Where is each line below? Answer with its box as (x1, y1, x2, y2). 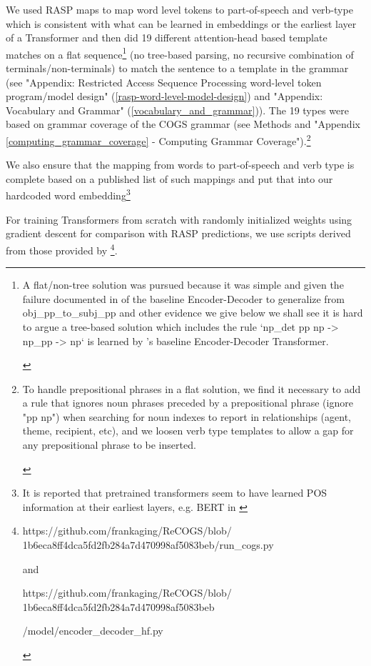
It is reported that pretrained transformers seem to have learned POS (22, 485, 327, 500)
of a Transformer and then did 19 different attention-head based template (6, 30, 327, 45)
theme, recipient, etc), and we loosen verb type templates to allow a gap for (22, 423, 354, 438)
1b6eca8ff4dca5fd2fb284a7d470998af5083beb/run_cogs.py (22, 537, 274, 552)
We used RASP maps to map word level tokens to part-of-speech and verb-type (6, 2, 353, 16)
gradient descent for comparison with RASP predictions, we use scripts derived (6, 226, 351, 241)
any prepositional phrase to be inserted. (22, 437, 196, 452)
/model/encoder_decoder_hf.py (22, 623, 163, 638)
